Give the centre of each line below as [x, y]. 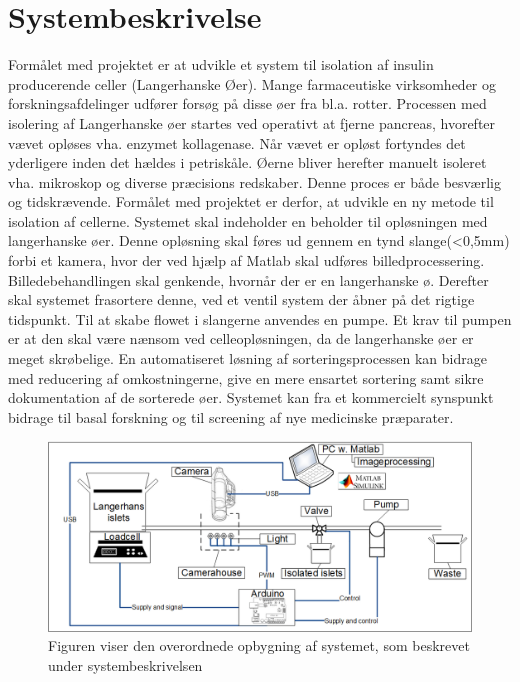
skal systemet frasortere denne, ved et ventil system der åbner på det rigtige [241, 299]
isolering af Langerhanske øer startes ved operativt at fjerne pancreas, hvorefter [252, 122]
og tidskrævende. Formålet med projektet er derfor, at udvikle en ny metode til [251, 201]
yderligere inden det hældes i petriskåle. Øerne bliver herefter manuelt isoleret [247, 162]
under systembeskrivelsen [125, 665]
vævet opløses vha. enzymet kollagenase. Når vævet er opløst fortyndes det [237, 142]
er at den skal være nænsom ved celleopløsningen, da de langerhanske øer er [241, 338]
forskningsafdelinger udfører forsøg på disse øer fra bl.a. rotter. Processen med [247, 103]
